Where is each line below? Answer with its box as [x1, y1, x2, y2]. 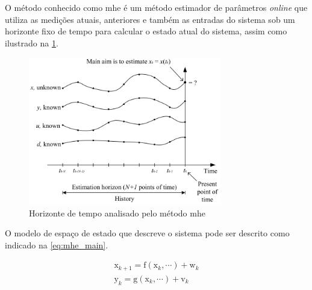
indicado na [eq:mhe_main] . [5, 238, 108, 251]
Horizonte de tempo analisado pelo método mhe [29, 206, 205, 219]
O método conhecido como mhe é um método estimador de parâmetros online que [5, 1, 308, 13]
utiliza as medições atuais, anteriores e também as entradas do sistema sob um [5, 13, 295, 25]
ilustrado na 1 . [5, 36, 58, 49]
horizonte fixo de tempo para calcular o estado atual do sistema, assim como [5, 25, 287, 37]
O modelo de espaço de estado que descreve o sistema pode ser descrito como [5, 227, 290, 239]
